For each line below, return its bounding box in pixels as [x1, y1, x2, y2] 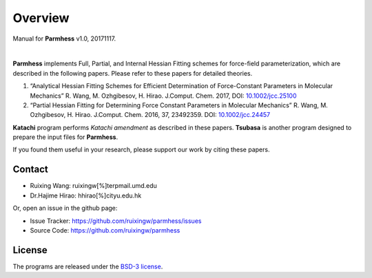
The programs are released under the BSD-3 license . [12, 262, 163, 270]
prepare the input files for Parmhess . [12, 133, 118, 141]
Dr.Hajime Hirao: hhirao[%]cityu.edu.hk [30, 191, 142, 200]
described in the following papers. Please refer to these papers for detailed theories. [12, 69, 253, 77]
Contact [12, 164, 48, 175]
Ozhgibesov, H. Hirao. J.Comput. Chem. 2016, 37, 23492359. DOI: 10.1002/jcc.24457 [30, 111, 271, 119]
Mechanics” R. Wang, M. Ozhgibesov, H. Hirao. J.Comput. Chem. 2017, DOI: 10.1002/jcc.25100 [30, 92, 297, 100]
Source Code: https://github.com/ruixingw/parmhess [30, 226, 180, 234]
